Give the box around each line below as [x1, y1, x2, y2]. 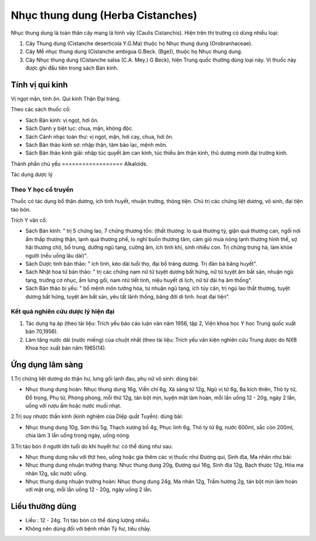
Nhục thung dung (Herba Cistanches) [11, 9, 197, 22]
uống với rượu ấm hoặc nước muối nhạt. [25, 402, 122, 409]
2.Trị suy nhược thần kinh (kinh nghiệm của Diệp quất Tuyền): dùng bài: [11, 413, 184, 420]
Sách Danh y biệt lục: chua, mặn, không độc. [25, 125, 134, 132]
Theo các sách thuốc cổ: [11, 106, 71, 113]
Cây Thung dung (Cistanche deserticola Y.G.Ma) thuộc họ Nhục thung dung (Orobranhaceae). [25, 40, 253, 47]
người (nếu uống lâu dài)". [25, 252, 88, 259]
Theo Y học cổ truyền [11, 185, 74, 193]
